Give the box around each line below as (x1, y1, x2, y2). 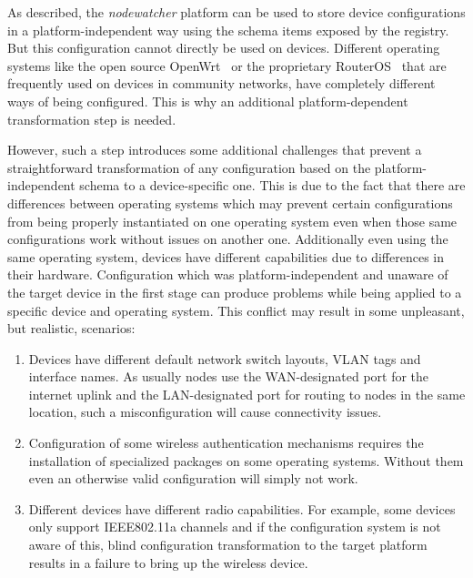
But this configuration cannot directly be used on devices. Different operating (7, 38, 440, 57)
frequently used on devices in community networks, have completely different (7, 74, 436, 93)
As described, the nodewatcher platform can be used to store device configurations (7, 3, 466, 21)
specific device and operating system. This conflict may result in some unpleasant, (7, 300, 465, 319)
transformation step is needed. (7, 109, 176, 128)
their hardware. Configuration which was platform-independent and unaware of (7, 265, 448, 284)
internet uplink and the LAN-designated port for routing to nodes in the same (28, 384, 466, 403)
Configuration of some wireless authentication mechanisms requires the (28, 433, 424, 452)
